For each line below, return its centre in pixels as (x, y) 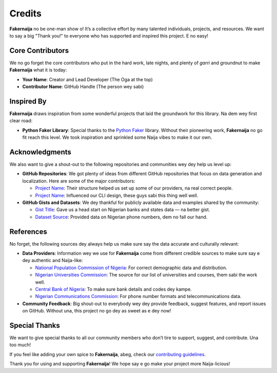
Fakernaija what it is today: (38, 70)
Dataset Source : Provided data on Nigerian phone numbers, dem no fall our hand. (121, 217)
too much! (20, 345)
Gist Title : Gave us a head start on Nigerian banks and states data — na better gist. (123, 210)
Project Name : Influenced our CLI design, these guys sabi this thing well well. (117, 195)
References (28, 231)
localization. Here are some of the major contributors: (79, 181)
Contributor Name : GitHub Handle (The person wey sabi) (83, 87)
